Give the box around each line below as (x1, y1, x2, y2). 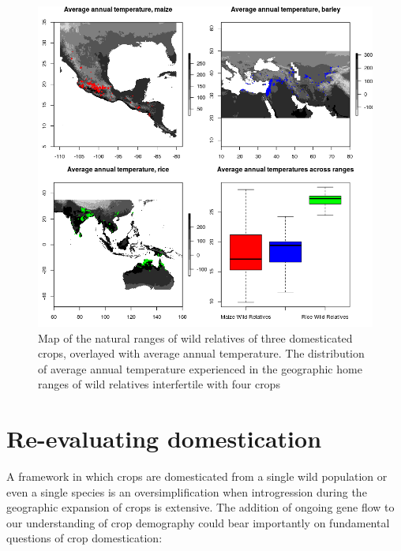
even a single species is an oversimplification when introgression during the (6, 483, 367, 500)
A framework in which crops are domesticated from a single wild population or (6, 468, 388, 485)
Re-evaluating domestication (6, 422, 322, 455)
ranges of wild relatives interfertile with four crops (38, 376, 280, 392)
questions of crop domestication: (6, 530, 163, 546)
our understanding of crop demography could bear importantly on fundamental (6, 514, 390, 530)
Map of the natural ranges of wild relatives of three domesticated (38, 329, 353, 346)
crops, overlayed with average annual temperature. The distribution (38, 345, 365, 362)
